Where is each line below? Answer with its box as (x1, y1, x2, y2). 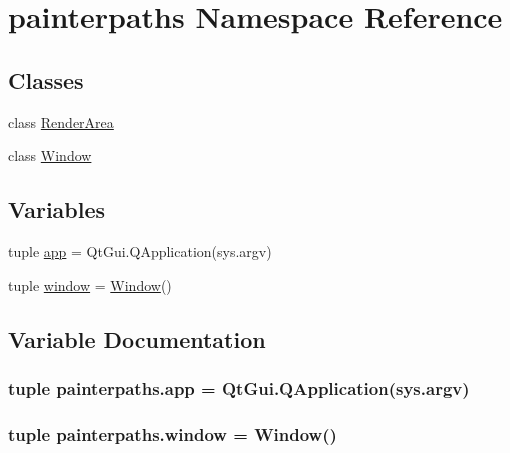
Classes (8, 64, 84, 95)
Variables (8, 194, 106, 225)
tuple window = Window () (8, 274, 172, 295)
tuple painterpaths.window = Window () (8, 421, 337, 446)
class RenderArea (8, 111, 114, 132)
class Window (8, 145, 92, 166)
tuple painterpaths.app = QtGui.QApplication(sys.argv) (8, 375, 470, 400)
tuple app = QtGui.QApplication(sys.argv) (8, 240, 272, 261)
